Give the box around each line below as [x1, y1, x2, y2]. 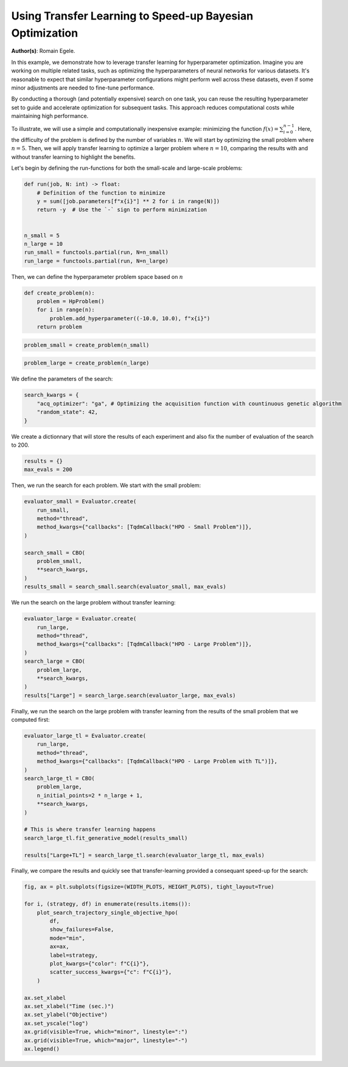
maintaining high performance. [11, 113, 89, 120]
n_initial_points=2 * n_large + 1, [37, 792, 143, 799]
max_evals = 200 [24, 466, 73, 473]
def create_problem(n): [24, 289, 96, 296]
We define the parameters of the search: [11, 375, 113, 383]
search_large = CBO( [24, 658, 85, 665]
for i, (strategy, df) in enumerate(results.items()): [24, 901, 191, 908]
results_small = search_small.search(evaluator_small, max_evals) [24, 583, 226, 590]
